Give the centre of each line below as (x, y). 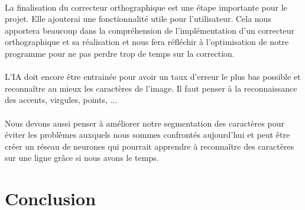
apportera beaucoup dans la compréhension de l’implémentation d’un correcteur (150, 30)
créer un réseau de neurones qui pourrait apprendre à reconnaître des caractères (150, 146)
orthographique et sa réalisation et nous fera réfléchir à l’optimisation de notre (147, 42)
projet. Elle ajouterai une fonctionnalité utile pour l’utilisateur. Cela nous (138, 19)
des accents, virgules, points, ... (61, 100)
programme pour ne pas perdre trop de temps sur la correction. (120, 53)
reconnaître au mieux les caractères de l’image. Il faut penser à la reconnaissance (151, 88)
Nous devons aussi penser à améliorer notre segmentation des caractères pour (145, 123)
